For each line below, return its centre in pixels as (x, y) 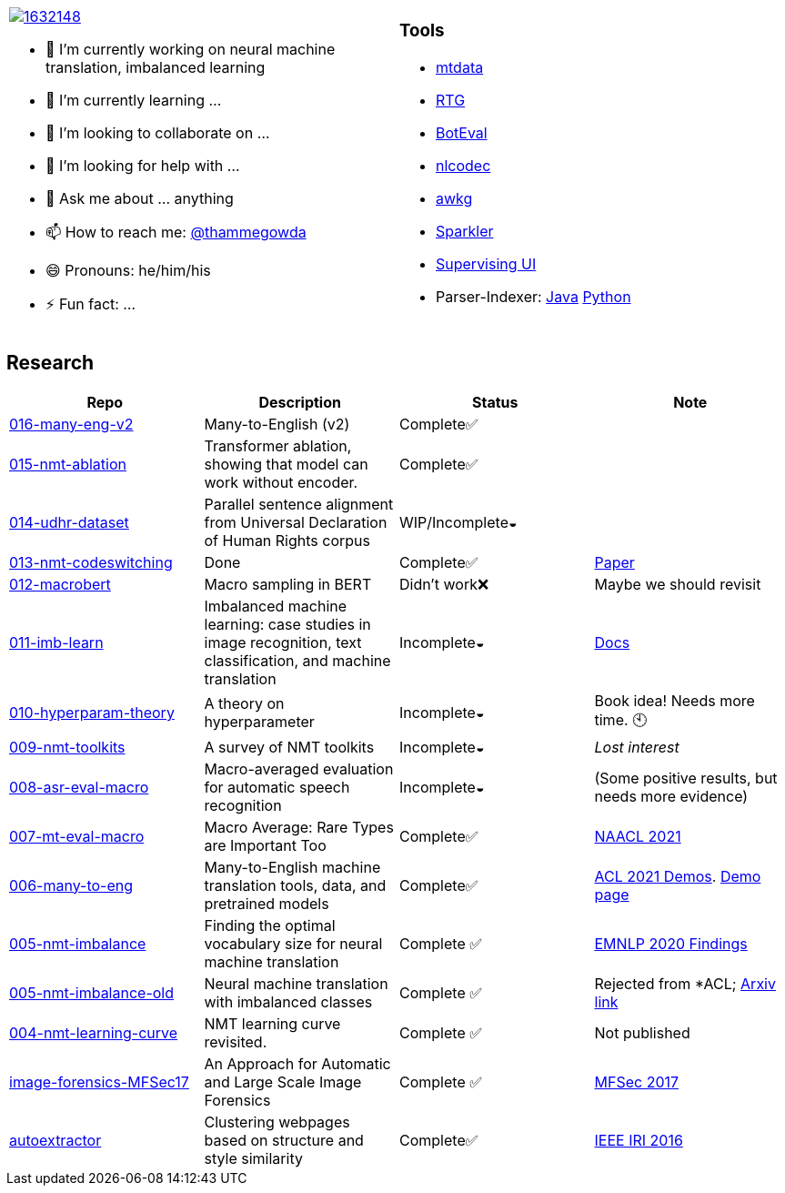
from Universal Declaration (296, 522)
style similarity (253, 1158)
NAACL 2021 (638, 836)
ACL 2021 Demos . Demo (678, 876)
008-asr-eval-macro (79, 787)
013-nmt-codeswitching (91, 562)
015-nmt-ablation (68, 464)
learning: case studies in (287, 624)
